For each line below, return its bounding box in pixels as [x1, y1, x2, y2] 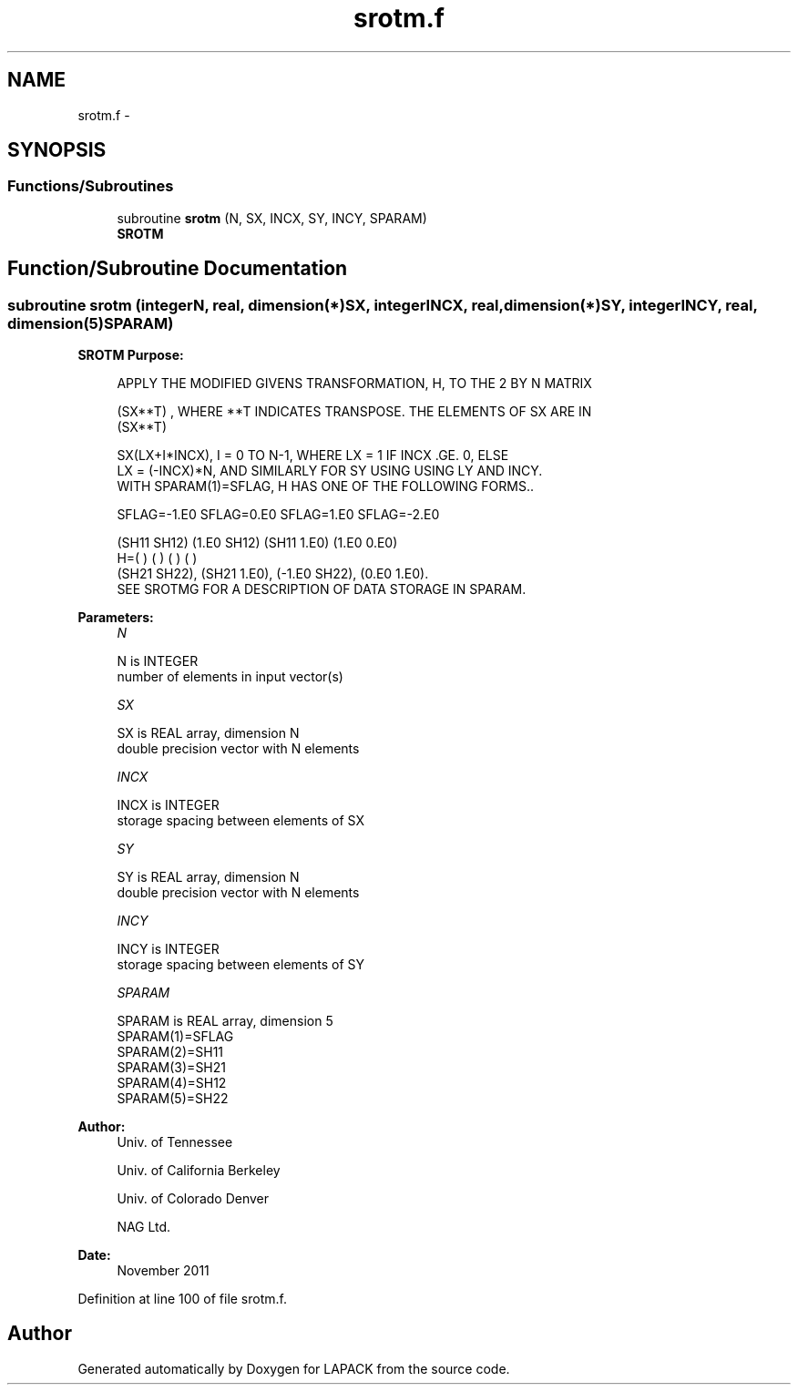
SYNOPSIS [7, 138, 107, 162]
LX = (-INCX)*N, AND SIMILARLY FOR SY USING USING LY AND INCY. [117, 463, 543, 479]
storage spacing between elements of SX [117, 813, 364, 829]
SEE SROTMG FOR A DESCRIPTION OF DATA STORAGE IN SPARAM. [117, 581, 527, 598]
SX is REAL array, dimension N [117, 725, 300, 742]
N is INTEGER [117, 653, 199, 670]
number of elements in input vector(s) [117, 669, 343, 685]
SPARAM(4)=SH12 [117, 1075, 227, 1091]
